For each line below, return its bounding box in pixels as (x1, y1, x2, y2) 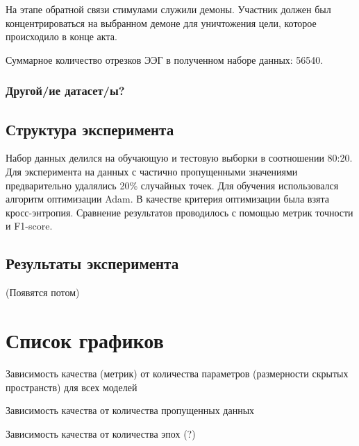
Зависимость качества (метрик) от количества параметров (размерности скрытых (6, 366, 349, 380)
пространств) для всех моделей (6, 379, 137, 394)
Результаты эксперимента (6, 252, 179, 274)
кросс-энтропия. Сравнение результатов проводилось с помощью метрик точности (6, 205, 353, 219)
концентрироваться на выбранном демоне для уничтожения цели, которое (6, 15, 317, 30)
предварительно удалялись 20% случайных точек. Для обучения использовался (6, 178, 339, 192)
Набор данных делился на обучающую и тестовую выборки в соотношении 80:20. (6, 151, 353, 165)
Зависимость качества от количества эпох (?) (6, 426, 196, 440)
